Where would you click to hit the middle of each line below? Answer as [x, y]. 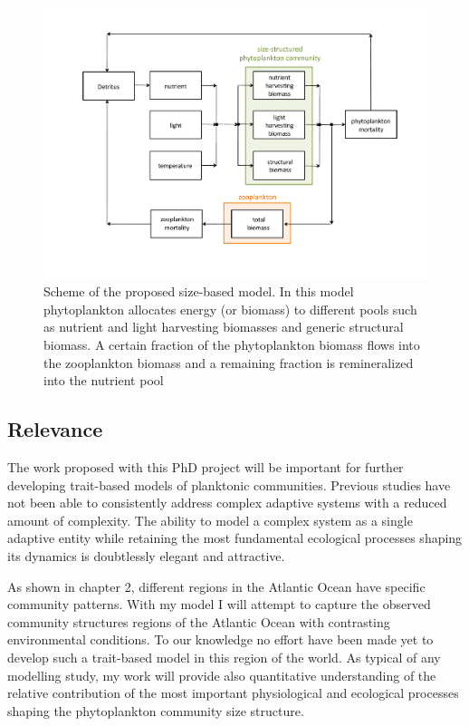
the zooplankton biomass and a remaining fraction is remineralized [229, 362]
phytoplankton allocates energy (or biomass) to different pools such [230, 309]
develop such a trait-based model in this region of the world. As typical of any [224, 657]
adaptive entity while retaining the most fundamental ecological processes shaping [235, 538]
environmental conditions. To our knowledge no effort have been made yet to [220, 639]
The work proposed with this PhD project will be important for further [206, 467]
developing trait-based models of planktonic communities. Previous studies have [229, 484]
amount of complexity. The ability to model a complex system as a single [210, 520]
